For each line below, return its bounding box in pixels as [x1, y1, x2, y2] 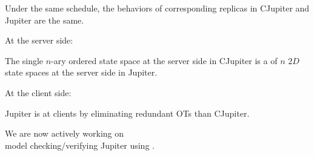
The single [5, 54, 44, 67]
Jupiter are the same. [5, 13, 84, 26]
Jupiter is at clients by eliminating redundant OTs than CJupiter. [5, 106, 250, 119]
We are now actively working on [5, 127, 124, 140]
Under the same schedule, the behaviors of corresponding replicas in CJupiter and [5, 2, 310, 14]
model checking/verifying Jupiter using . [5, 138, 155, 151]
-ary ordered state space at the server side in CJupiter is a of [51, 54, 278, 67]
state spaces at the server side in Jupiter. [5, 66, 158, 79]
